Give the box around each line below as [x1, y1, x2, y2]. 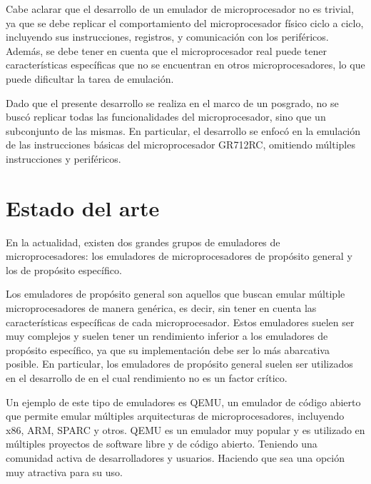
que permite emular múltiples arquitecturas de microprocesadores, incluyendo [6, 408, 345, 423]
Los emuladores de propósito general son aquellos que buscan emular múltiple [6, 286, 345, 301]
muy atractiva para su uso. [6, 464, 123, 479]
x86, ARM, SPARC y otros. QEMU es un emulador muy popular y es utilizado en [6, 422, 365, 437]
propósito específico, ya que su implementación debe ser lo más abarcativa [6, 342, 330, 357]
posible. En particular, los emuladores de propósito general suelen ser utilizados [6, 356, 353, 371]
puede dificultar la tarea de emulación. [6, 71, 174, 86]
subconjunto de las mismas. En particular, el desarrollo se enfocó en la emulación [6, 123, 361, 138]
